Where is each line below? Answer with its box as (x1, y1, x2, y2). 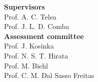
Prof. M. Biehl (4, 60, 48, 70)
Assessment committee (4, 30, 84, 41)
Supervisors (4, 1, 45, 11)
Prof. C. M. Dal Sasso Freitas (4, 70, 94, 80)
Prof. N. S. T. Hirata (4, 50, 68, 60)
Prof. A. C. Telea (4, 11, 56, 21)
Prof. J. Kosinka (4, 40, 54, 51)
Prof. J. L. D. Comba (4, 21, 69, 31)
